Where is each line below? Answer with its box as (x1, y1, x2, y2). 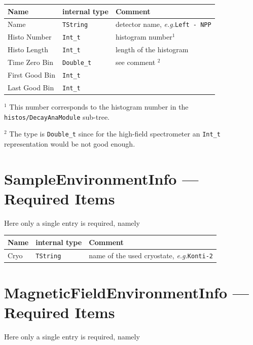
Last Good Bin (8, 82, 54, 92)
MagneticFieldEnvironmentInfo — (4, 282, 249, 303)
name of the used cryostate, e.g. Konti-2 (89, 250, 213, 260)
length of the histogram (115, 44, 189, 55)
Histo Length (8, 44, 48, 55)
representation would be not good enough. (4, 138, 135, 149)
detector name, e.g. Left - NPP (115, 19, 211, 29)
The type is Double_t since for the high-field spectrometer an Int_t (9, 128, 221, 139)
